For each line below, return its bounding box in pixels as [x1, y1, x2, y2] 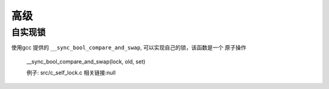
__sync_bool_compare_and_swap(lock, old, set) [26, 58, 146, 65]
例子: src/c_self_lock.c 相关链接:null [26, 69, 116, 76]
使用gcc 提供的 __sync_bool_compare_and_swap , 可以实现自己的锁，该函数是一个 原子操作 [11, 44, 247, 51]
